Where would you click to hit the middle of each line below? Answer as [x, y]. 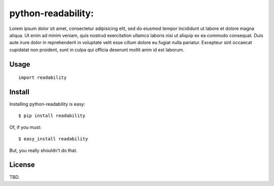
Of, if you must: [25, 127]
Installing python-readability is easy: [47, 104]
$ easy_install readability [53, 139]
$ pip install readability [52, 116]
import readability [43, 78]
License [22, 165]
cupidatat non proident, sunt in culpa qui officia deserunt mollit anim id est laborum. [97, 50]
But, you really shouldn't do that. [43, 150]
